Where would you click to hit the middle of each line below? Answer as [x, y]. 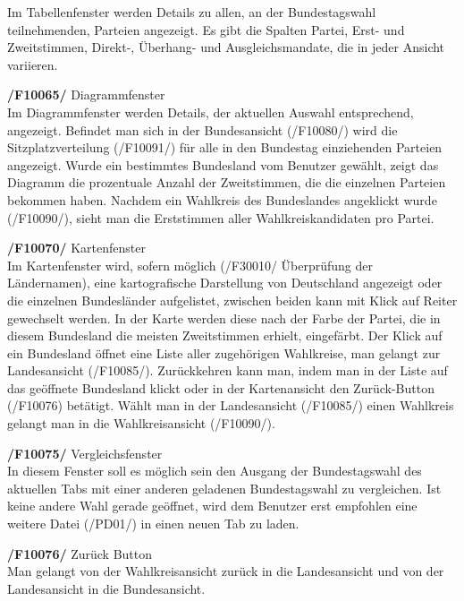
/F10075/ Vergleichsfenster [85, 453]
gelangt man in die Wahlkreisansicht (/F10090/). [141, 423]
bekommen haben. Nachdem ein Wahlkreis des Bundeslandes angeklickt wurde [222, 199]
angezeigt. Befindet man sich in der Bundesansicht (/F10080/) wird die [202, 129]
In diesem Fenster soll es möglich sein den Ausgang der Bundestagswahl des [215, 471]
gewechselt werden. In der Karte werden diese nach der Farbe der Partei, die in [224, 318]
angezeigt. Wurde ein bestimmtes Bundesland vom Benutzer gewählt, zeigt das [223, 164]
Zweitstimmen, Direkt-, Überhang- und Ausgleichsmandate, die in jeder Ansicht [226, 47]
